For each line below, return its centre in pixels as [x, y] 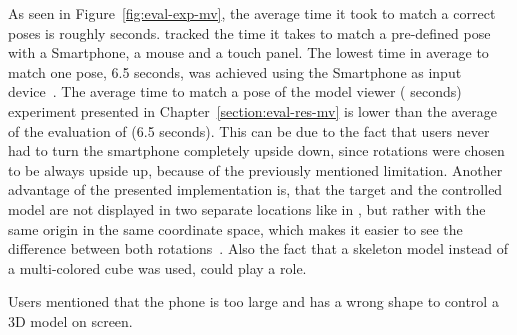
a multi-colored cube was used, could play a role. [157, 267]
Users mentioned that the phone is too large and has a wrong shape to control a [253, 301]
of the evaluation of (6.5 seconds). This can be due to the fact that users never [249, 130]
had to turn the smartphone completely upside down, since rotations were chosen [256, 150]
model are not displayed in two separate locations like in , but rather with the [247, 208]
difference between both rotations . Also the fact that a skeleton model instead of [258, 248]
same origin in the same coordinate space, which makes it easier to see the [235, 228]
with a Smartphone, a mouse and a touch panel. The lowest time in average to [248, 52]
